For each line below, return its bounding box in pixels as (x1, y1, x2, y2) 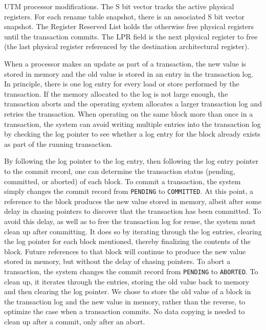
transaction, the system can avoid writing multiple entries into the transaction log (4, 118, 261, 129)
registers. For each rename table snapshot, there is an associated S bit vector (4, 11, 245, 21)
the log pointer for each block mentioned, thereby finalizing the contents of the (4, 236, 251, 247)
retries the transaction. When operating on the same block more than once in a (4, 108, 253, 119)
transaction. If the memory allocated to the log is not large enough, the (4, 88, 228, 99)
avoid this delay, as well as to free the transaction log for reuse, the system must (4, 215, 256, 226)
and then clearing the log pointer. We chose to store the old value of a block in (4, 286, 251, 297)
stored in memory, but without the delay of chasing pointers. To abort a (4, 256, 231, 267)
